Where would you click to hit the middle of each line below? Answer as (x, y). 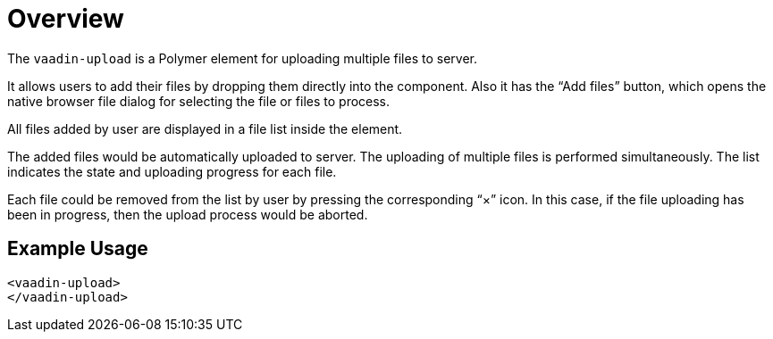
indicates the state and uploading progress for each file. (172, 171)
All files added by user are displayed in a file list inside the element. (205, 128)
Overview (66, 19)
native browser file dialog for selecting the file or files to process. (199, 101)
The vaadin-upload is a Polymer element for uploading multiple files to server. (242, 58)
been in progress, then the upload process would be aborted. (188, 214)
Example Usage (78, 249)
